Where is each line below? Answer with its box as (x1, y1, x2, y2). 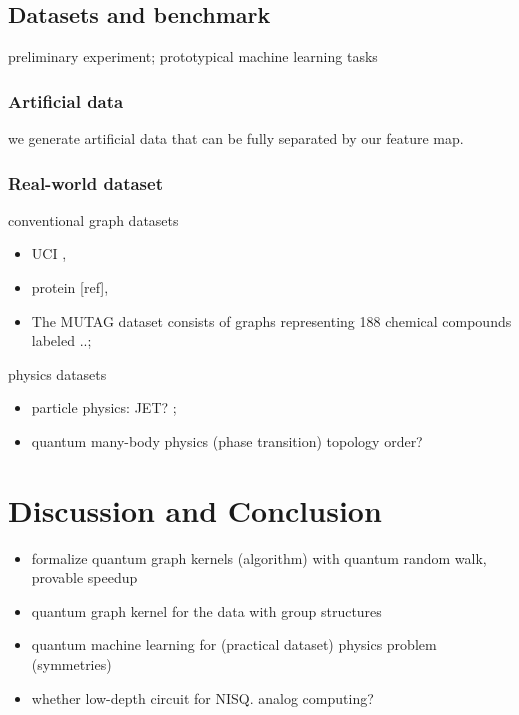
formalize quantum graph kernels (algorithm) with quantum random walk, (31, 547, 487, 568)
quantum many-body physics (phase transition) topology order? (31, 430, 423, 451)
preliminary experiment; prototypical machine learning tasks (8, 46, 378, 67)
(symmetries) (31, 654, 112, 675)
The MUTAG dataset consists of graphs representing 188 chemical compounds (31, 310, 512, 331)
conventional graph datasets (8, 209, 179, 230)
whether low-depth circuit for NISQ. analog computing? (31, 687, 374, 708)
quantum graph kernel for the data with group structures (31, 600, 382, 621)
